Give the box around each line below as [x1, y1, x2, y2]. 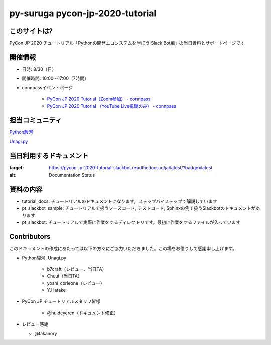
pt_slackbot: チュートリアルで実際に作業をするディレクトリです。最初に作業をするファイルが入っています [22, 219, 241, 225]
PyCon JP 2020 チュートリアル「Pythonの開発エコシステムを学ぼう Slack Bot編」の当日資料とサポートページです [9, 40, 245, 46]
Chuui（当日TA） [47, 273, 82, 279]
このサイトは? [9, 27, 53, 35]
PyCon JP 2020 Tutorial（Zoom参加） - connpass [47, 96, 151, 102]
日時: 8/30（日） [22, 66, 57, 72]
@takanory [34, 330, 57, 336]
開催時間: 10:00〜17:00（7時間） [22, 75, 89, 81]
